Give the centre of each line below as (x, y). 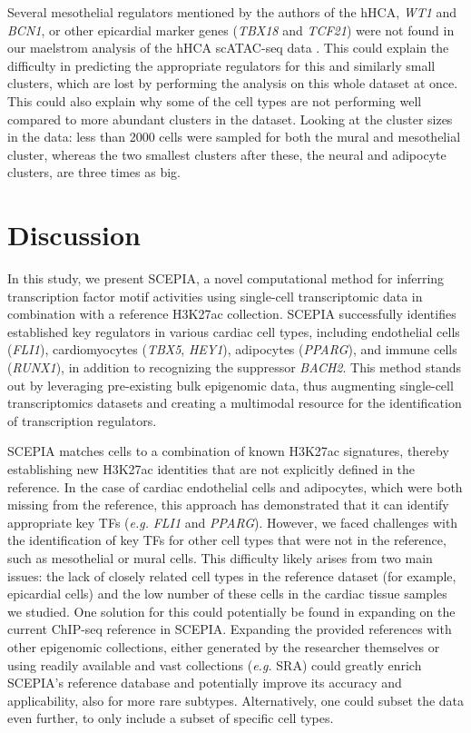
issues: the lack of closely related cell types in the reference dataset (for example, (232, 575)
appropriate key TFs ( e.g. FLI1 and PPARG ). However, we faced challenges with (233, 522)
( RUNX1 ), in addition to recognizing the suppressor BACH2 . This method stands (234, 367)
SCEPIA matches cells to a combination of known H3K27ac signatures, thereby (228, 451)
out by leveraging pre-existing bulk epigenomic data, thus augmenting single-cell (231, 385)
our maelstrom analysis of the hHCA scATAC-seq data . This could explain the (228, 48)
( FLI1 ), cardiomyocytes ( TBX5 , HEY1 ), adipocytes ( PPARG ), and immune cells (232, 349)
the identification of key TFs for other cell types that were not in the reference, (227, 540)
